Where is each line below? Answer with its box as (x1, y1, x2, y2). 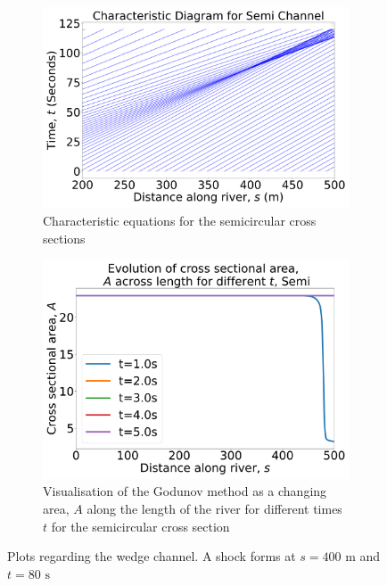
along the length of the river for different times (86, 499, 342, 517)
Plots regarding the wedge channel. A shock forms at (7, 547, 296, 565)
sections (43, 228, 86, 247)
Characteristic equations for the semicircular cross (43, 211, 317, 229)
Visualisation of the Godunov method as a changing (43, 482, 327, 500)
